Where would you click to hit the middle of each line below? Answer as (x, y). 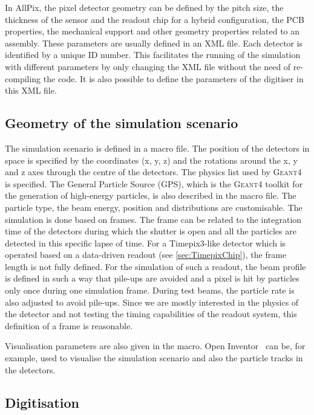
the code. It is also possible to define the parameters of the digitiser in (173, 78)
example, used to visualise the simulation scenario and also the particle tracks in (154, 358)
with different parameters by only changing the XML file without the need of (148, 66)
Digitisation (42, 402)
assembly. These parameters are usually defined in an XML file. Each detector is (154, 43)
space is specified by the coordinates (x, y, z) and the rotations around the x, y (151, 160)
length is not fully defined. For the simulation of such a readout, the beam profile (155, 266)
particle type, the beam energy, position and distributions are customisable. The (154, 207)
